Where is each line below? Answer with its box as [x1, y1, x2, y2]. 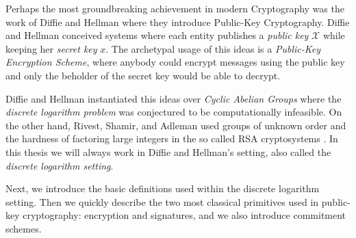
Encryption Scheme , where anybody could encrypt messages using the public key [5, 55, 345, 69]
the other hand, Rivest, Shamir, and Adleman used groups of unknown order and [5, 118, 346, 132]
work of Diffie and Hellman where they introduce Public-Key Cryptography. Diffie [5, 14, 350, 29]
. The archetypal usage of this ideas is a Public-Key [105, 41, 321, 55]
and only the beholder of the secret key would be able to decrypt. [5, 68, 281, 82]
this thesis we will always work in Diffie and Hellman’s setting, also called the [5, 144, 331, 159]
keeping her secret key [5, 41, 97, 55]
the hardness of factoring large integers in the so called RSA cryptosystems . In [5, 131, 338, 146]
